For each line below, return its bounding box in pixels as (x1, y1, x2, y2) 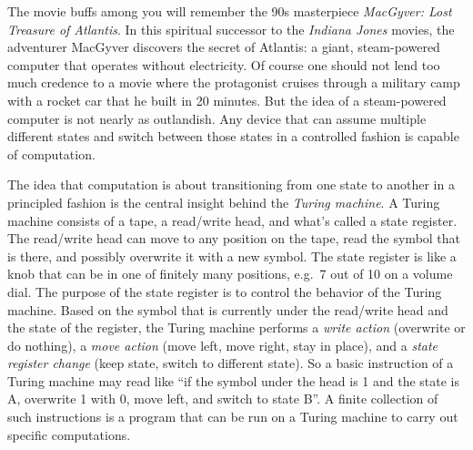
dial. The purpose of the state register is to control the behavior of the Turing (7, 281, 442, 301)
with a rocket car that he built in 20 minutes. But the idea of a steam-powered (7, 90, 447, 109)
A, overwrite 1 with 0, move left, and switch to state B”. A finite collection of (7, 389, 438, 408)
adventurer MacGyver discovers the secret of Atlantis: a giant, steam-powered (7, 37, 440, 56)
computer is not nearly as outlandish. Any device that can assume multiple (7, 108, 427, 128)
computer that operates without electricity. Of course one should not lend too (7, 55, 440, 74)
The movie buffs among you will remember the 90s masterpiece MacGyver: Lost (7, 2, 452, 20)
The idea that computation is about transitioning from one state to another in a (7, 175, 455, 194)
